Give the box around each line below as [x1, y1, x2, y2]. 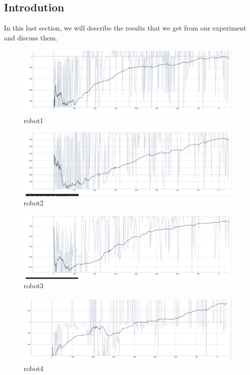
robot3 [24, 280, 44, 291]
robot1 [24, 115, 44, 125]
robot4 [24, 363, 44, 373]
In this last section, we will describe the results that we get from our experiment [4, 23, 247, 33]
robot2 [24, 198, 44, 208]
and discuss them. [4, 32, 58, 42]
